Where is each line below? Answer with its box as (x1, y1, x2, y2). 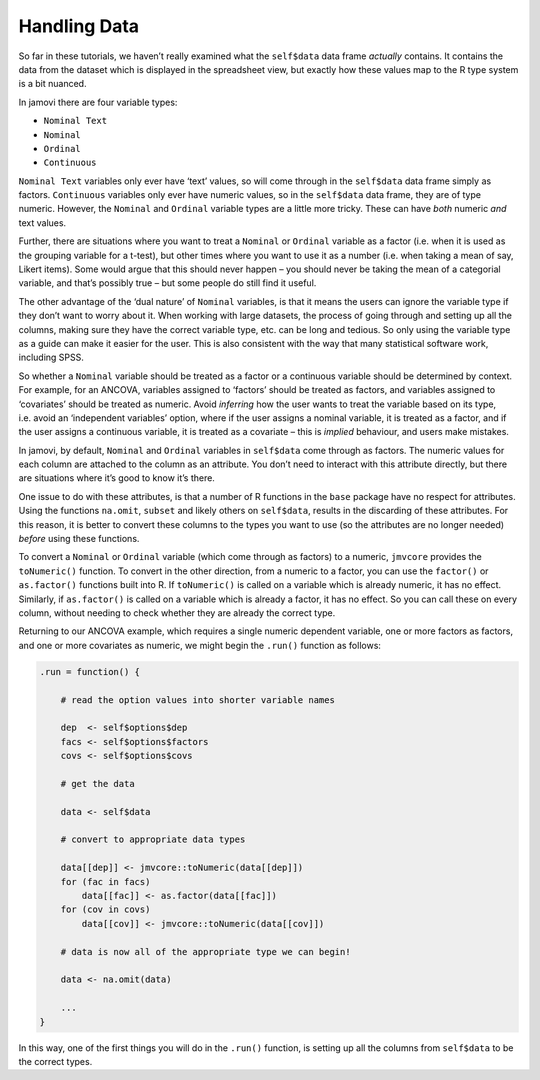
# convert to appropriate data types (60, 834, 246, 845)
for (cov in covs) (60, 904, 151, 915)
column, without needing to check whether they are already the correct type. (18, 607, 336, 619)
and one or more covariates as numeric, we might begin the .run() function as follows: (18, 639, 382, 651)
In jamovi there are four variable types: (18, 96, 178, 108)
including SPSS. (18, 351, 85, 364)
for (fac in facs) (60, 876, 151, 887)
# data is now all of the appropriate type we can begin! (60, 946, 351, 957)
